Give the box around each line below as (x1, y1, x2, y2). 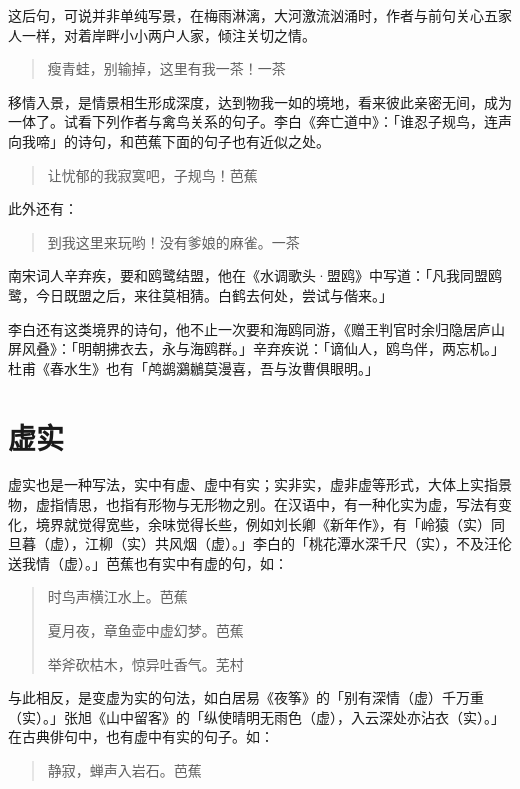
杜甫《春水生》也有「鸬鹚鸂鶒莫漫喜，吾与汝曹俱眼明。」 (8, 357, 379, 378)
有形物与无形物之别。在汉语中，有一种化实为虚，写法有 (133, 494, 498, 515)
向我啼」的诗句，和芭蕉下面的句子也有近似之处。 (8, 130, 330, 151)
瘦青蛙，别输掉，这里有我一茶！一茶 (47, 58, 286, 79)
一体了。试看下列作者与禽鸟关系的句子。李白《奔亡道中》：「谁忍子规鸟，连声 (8, 111, 512, 132)
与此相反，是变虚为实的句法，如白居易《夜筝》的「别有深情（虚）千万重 (8, 687, 484, 708)
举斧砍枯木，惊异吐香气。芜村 (47, 653, 244, 674)
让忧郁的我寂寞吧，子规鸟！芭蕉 (47, 164, 258, 185)
